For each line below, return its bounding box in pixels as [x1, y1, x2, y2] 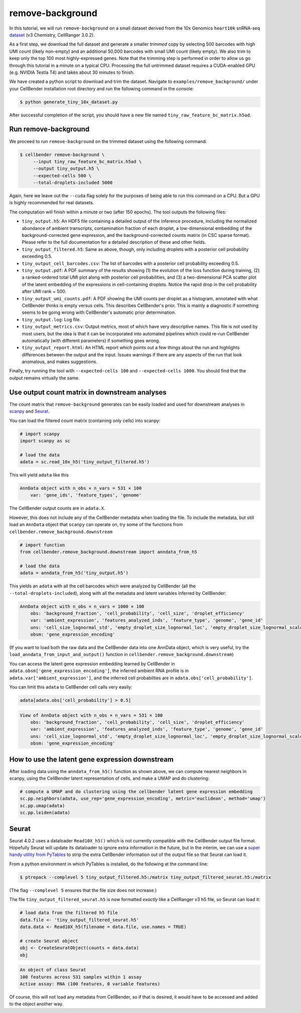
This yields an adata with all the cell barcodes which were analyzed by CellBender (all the [9, 583, 196, 589]
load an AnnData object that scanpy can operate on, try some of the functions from [9, 522, 183, 528]
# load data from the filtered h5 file [20, 910, 118, 916]
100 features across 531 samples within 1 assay [20, 974, 142, 980]
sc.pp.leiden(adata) [20, 810, 70, 816]
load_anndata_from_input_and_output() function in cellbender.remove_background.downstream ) [9, 652, 234, 658]
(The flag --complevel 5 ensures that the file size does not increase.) [9, 887, 157, 893]
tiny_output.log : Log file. [22, 316, 81, 322]
